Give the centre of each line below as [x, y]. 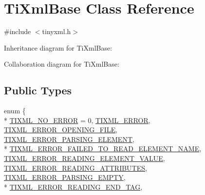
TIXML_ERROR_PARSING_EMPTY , [65, 177]
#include [18, 31]
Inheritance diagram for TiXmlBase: [58, 47]
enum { [15, 111]
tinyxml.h [56, 31]
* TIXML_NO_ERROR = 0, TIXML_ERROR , [77, 120]
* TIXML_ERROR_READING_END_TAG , [73, 186]
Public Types [38, 90]
